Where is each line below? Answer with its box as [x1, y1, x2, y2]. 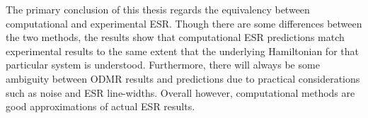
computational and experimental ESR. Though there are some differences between [6, 16, 362, 30]
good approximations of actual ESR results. [6, 99, 195, 114]
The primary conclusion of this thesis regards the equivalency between [6, 2, 310, 16]
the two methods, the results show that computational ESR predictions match [6, 30, 345, 45]
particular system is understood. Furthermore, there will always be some [6, 57, 320, 72]
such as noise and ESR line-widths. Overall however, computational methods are [6, 85, 355, 100]
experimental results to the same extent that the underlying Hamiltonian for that [6, 43, 359, 58]
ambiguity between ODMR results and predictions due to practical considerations [6, 71, 360, 85]
